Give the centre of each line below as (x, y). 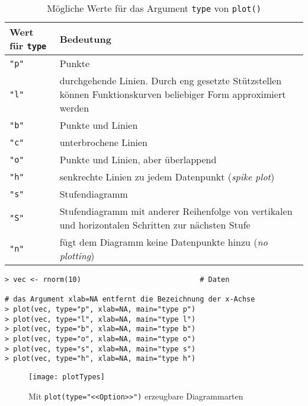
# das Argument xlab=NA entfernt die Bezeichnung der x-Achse (130, 299)
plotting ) (77, 256)
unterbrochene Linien (104, 142)
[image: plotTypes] (67, 377)
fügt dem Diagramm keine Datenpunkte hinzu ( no (163, 242)
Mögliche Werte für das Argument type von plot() (154, 8)
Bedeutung (85, 39)
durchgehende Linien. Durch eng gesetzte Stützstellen (171, 80)
